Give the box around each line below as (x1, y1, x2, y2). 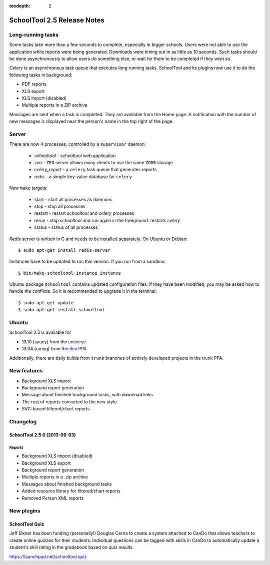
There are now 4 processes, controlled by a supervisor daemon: (9, 141, 146, 147)
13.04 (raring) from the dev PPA (21, 346, 87, 352)
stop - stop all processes (34, 203, 85, 209)
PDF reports (21, 81, 47, 87)
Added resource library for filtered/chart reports (21, 488, 121, 494)
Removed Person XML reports (21, 495, 84, 501)
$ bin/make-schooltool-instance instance (18, 270, 121, 276)
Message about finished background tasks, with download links (21, 392, 153, 398)
